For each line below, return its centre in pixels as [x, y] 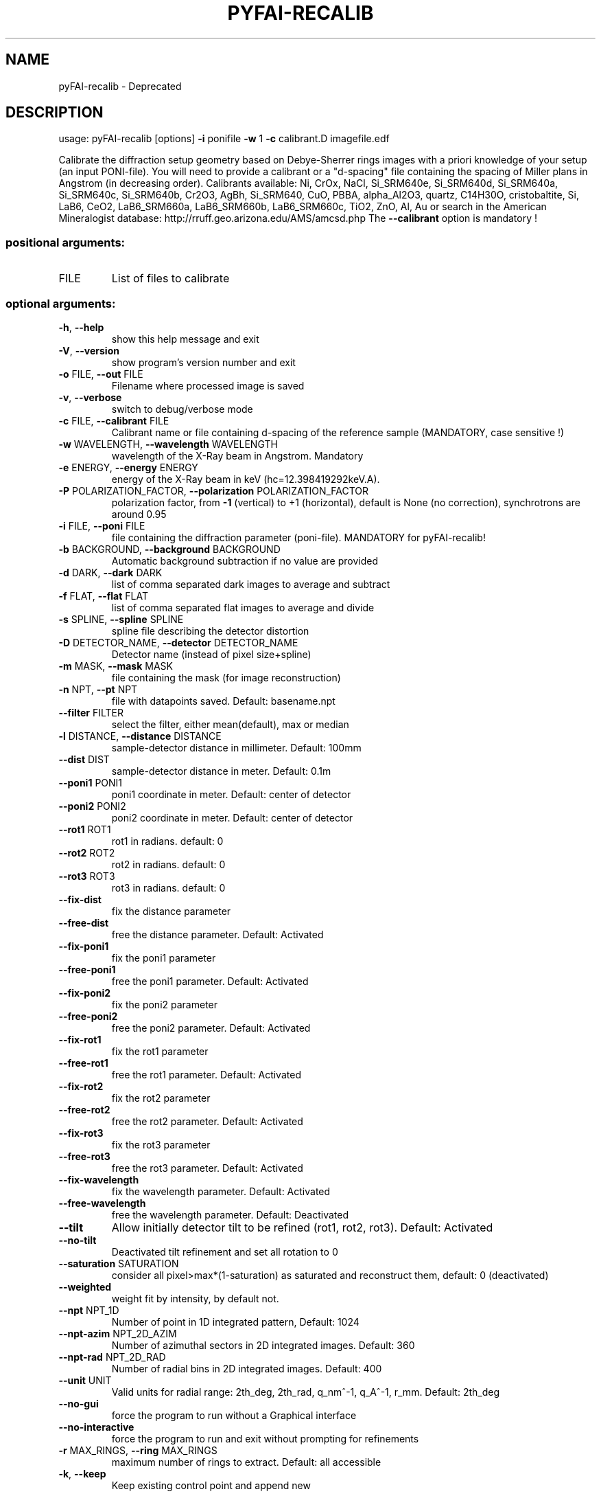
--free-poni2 [88, 1016]
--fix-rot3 [81, 1133]
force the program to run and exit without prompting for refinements [265, 1438]
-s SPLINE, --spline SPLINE [121, 619]
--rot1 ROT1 [85, 829]
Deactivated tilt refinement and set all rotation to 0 [225, 1251]
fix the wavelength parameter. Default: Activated [221, 1191]
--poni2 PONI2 [92, 806]
